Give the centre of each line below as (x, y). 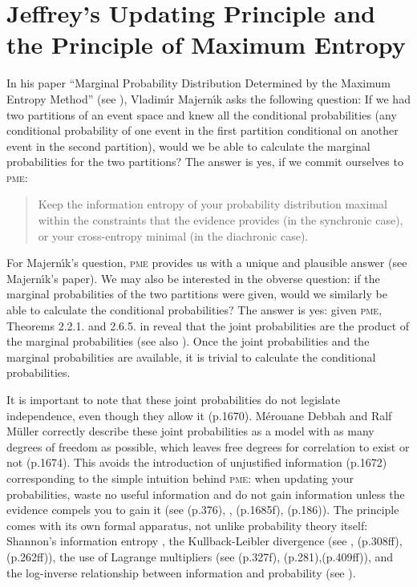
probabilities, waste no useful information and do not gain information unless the (206, 494)
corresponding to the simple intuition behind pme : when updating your (180, 478)
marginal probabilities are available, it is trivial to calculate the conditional (191, 356)
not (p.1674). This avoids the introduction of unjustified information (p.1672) (197, 462)
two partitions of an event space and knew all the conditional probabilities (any (202, 114)
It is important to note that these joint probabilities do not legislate (174, 399)
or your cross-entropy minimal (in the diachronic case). (173, 235)
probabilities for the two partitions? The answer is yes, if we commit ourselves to (205, 162)
